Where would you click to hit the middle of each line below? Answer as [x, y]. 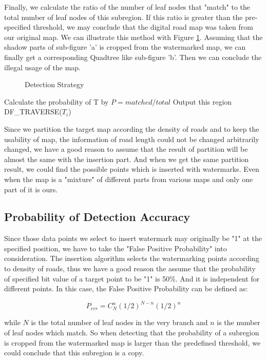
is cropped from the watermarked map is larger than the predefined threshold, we [132, 342]
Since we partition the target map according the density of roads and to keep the [132, 128]
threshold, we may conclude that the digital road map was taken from [143, 27]
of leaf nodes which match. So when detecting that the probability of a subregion [132, 332]
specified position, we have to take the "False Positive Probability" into [116, 248]
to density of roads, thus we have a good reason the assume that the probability [130, 268]
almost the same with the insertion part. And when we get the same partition [127, 159]
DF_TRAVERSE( [33, 112]
